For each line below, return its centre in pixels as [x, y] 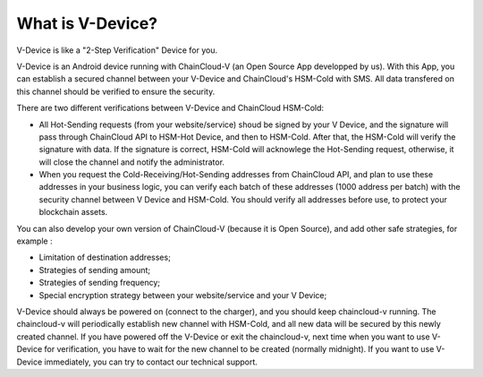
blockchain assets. [73, 212]
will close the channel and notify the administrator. [132, 162]
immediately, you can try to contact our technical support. [151, 362]
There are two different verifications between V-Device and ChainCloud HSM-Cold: [170, 108]
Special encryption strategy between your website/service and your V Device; [183, 295]
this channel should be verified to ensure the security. [116, 91]
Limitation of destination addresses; [105, 257]
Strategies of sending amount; [95, 270]
